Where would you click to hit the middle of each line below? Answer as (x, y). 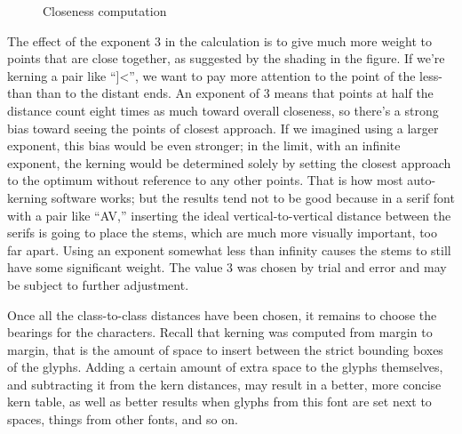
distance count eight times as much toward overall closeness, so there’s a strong (223, 110)
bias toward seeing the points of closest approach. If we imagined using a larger (223, 128)
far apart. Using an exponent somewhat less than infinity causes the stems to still (229, 249)
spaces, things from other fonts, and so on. (123, 419)
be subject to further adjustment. (98, 284)
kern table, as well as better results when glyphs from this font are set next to (219, 402)
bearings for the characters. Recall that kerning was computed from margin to (220, 332)
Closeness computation (105, 11)
